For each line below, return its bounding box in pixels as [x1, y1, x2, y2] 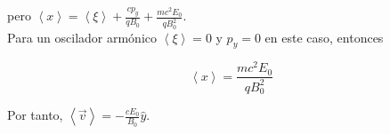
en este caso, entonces [264, 28, 384, 46]
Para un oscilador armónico [7, 28, 158, 46]
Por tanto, [7, 106, 63, 124]
